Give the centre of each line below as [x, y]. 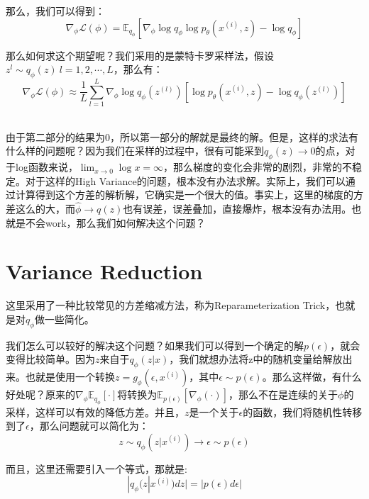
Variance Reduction [104, 271]
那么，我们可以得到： [55, 11]
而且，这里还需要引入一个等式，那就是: [97, 468]
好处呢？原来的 [40, 394]
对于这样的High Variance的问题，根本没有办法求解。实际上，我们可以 [185, 180]
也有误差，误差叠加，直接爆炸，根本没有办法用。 [237, 209]
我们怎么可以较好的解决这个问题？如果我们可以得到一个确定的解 [155, 345]
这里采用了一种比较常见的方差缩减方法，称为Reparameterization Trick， [171, 305]
